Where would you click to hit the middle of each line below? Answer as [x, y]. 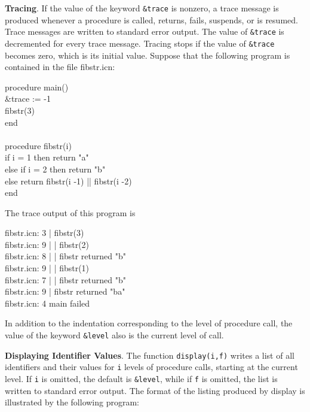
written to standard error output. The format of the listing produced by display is [155, 390]
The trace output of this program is [70, 212]
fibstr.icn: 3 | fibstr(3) [44, 233]
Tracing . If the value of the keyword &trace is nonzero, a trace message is [142, 8]
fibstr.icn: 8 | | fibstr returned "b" [65, 256]
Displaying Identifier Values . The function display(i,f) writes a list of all [150, 355]
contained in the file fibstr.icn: [60, 67]
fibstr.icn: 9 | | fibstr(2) [47, 244]
